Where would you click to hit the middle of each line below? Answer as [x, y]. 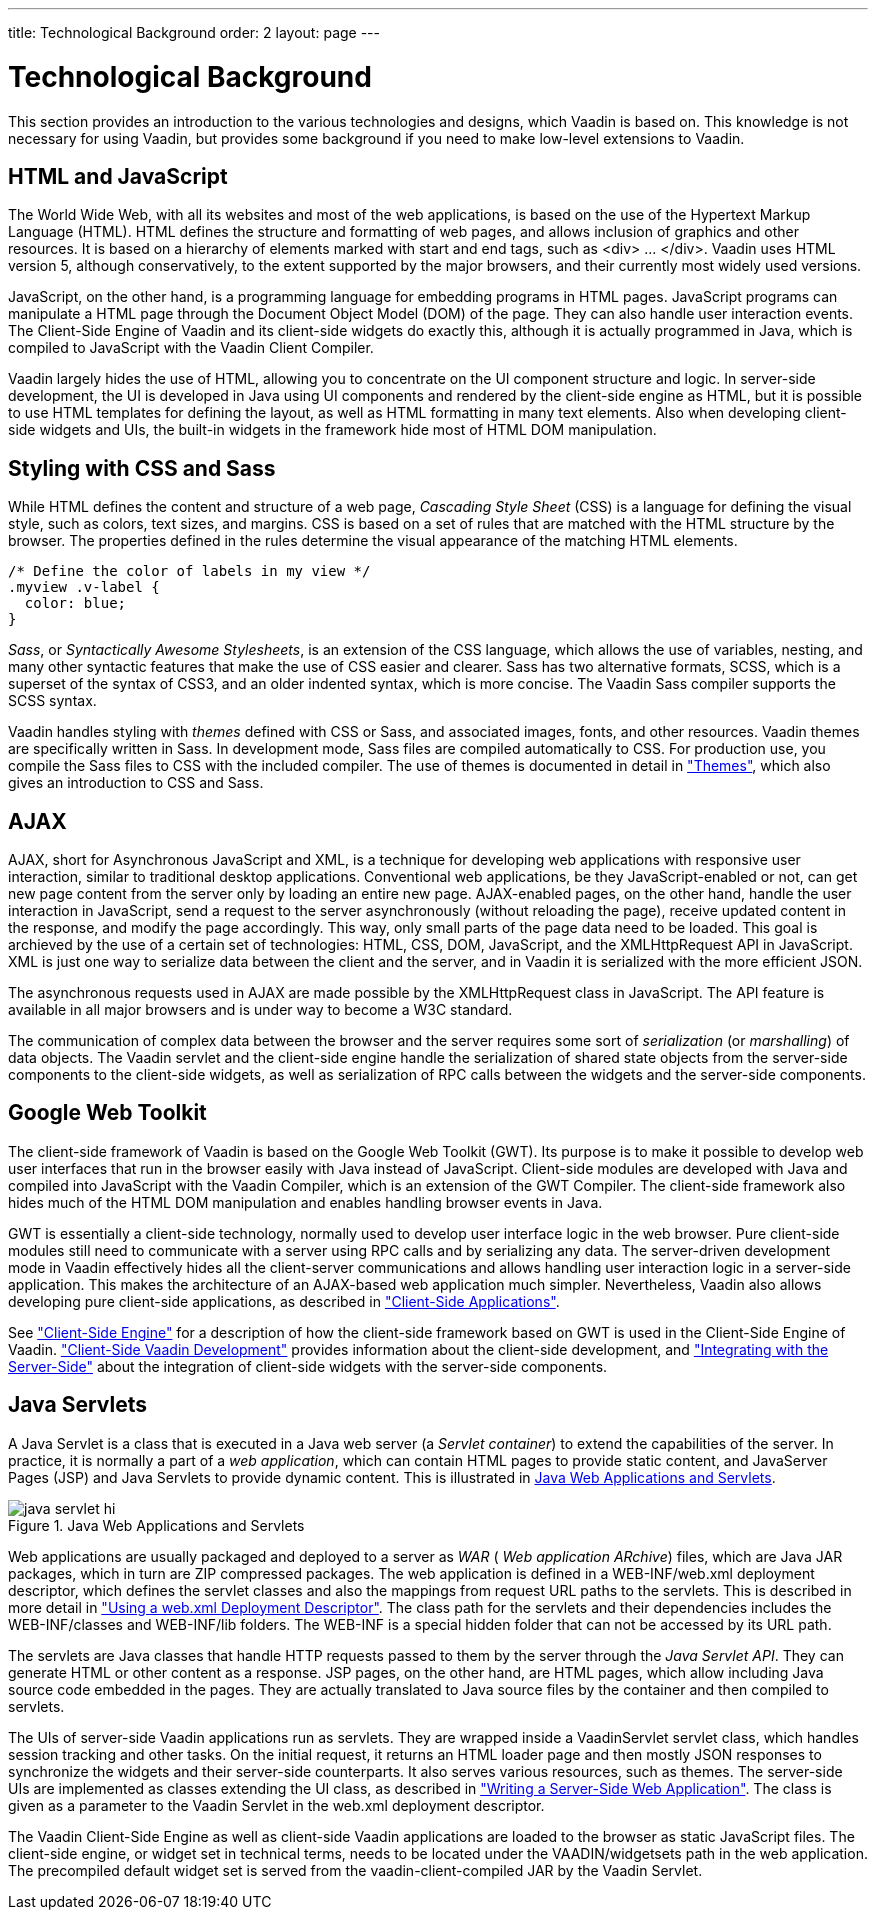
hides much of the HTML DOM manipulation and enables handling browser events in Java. [305, 1202]
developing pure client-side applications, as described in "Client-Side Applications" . [284, 1301]
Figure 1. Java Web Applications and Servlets [156, 1525]
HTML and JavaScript [118, 176]
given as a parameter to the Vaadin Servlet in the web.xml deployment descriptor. [276, 1805]
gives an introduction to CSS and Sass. [136, 783]
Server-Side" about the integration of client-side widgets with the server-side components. [308, 1366]
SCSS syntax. [52, 701]
